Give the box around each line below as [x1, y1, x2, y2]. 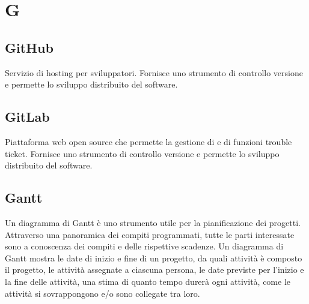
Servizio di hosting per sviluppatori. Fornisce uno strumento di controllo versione [5, 66, 303, 79]
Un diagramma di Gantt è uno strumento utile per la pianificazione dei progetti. [5, 216, 301, 228]
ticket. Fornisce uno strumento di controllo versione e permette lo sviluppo [5, 147, 280, 159]
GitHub [5, 38, 54, 56]
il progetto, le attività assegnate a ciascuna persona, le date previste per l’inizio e [5, 263, 304, 276]
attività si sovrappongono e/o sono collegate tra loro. [5, 287, 200, 299]
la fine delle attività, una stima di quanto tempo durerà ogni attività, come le [5, 275, 291, 287]
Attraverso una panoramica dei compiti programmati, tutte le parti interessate [5, 228, 295, 240]
